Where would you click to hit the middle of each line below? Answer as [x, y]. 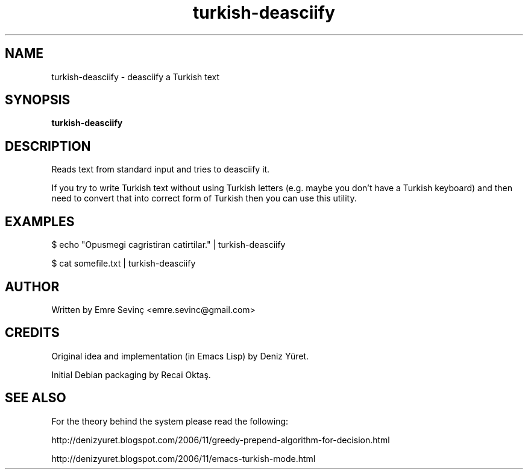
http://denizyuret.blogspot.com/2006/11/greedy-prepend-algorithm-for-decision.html [221, 440]
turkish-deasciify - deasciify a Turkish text [136, 77]
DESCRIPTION [48, 146]
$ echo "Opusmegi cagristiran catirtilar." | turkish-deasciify [168, 245]
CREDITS [32, 333]
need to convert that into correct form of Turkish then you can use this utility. [204, 198]
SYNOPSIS [38, 100]
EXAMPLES [40, 221]
